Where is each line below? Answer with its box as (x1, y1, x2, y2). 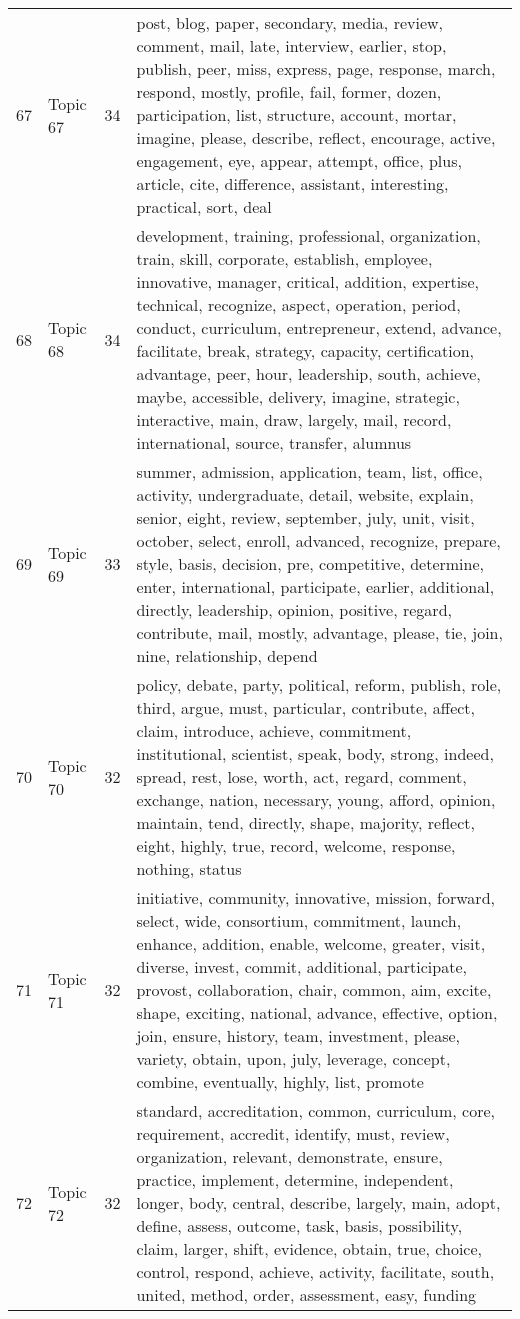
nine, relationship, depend (136, 644, 318, 667)
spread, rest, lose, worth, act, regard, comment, (136, 765, 467, 788)
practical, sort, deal (136, 195, 272, 218)
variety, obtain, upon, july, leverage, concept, (136, 1047, 451, 1070)
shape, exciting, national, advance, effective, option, (136, 1001, 498, 1024)
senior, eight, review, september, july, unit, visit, (136, 506, 475, 529)
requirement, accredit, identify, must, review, (136, 1122, 450, 1145)
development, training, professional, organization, (136, 224, 481, 247)
